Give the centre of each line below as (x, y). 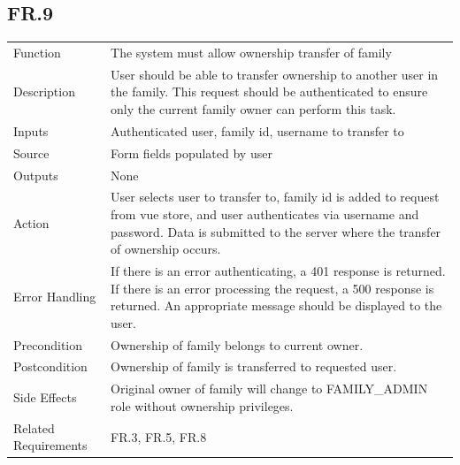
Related (34, 427)
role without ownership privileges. (202, 405)
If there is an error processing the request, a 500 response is (272, 288)
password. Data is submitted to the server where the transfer (276, 231)
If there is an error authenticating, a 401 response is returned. (278, 270)
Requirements (50, 445)
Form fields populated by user (192, 152)
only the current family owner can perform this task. (253, 108)
